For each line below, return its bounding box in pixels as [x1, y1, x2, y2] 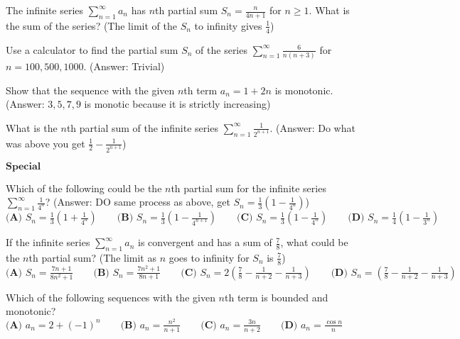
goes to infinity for [169, 250, 250, 265]
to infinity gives [194, 18, 262, 33]
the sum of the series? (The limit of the [6, 18, 177, 33]
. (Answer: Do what [269, 120, 355, 135]
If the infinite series [6, 235, 90, 250]
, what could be [280, 235, 348, 250]
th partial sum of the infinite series [66, 120, 218, 135]
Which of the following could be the [6, 180, 162, 195]
